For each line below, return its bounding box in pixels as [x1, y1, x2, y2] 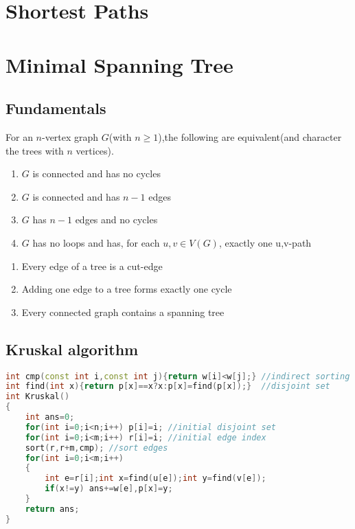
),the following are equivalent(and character [158, 129, 342, 144]
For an [5, 129, 33, 144]
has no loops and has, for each [32, 235, 160, 249]
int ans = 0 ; [25, 412, 75, 422]
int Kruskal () [5, 392, 70, 402]
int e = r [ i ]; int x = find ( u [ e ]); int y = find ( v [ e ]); [45, 473, 266, 484]
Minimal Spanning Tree [5, 50, 233, 78]
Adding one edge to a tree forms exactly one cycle [21, 282, 232, 296]
